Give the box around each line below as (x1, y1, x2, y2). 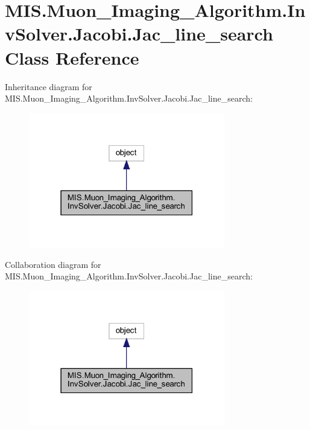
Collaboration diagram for (5, 258, 101, 270)
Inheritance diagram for (5, 80, 92, 93)
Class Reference (5, 45, 139, 70)
